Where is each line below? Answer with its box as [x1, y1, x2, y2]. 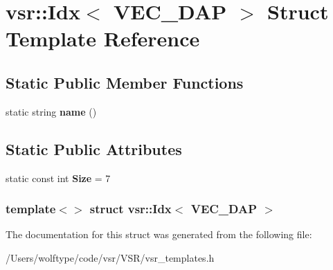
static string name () [6, 104, 97, 118]
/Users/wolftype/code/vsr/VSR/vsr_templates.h [6, 250, 215, 264]
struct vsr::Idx [89, 200, 172, 217]
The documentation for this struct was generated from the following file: [6, 227, 312, 242]
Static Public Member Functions [6, 71, 244, 93]
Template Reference [6, 24, 200, 53]
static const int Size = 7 [6, 170, 111, 185]
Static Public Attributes [6, 138, 182, 159]
